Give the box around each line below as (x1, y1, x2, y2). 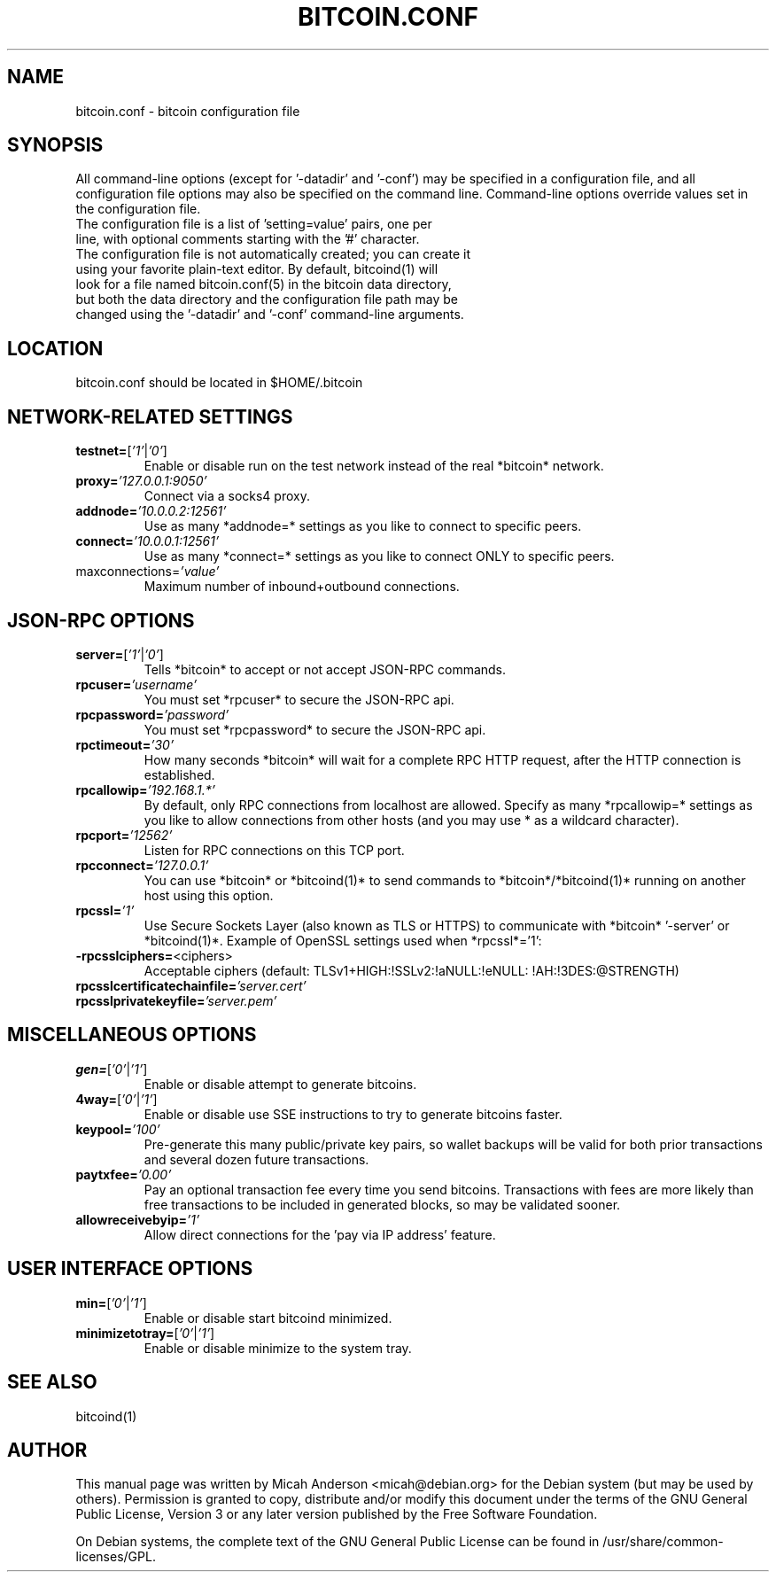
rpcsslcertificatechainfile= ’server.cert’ (75, 977, 307, 993)
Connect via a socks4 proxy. (144, 488, 310, 504)
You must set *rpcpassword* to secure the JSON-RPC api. (144, 721, 486, 737)
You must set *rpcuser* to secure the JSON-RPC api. (144, 691, 454, 707)
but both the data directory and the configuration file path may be (75, 292, 458, 307)
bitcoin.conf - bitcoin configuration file (75, 103, 300, 119)
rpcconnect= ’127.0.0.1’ (75, 857, 209, 873)
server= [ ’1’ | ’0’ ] (75, 646, 164, 662)
